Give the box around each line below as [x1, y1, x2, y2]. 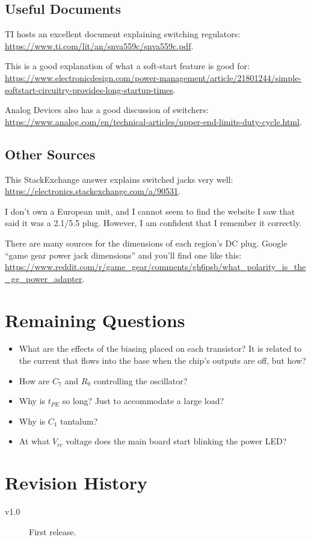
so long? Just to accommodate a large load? [62, 394, 224, 407]
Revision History [5, 470, 147, 495]
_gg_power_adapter [5, 272, 82, 284]
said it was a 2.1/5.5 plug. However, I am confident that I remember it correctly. [5, 216, 302, 229]
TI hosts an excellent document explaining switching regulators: [5, 28, 241, 40]
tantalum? [60, 414, 98, 427]
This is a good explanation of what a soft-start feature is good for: [5, 60, 250, 72]
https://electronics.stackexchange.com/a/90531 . [5, 185, 180, 197]
